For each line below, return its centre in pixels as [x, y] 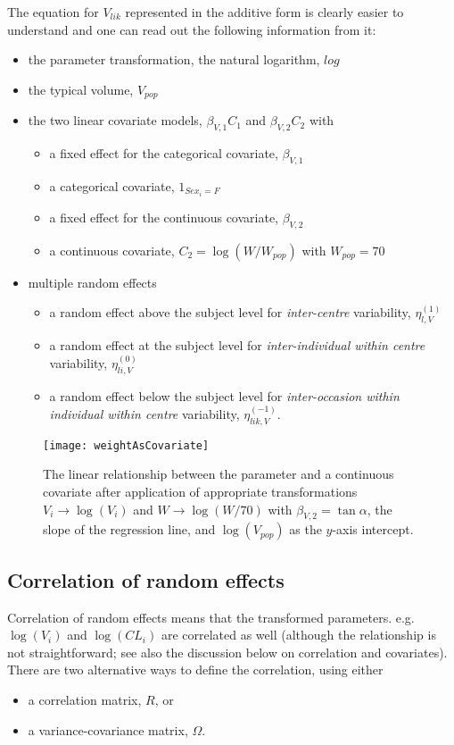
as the [305, 529]
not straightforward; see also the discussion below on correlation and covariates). [227, 652]
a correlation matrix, [85, 699]
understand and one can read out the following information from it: [192, 29]
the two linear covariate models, [115, 120]
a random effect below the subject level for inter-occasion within [224, 395]
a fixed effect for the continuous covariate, [164, 217]
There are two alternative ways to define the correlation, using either [195, 670]
